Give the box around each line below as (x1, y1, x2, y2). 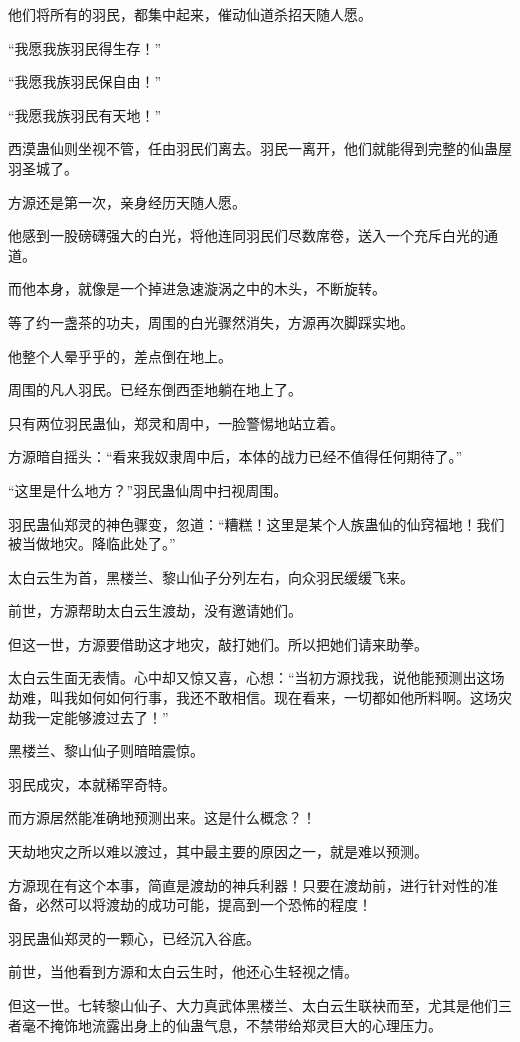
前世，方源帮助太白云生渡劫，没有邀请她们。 (8, 600, 302, 621)
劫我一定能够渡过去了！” (8, 706, 169, 727)
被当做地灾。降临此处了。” (8, 533, 176, 554)
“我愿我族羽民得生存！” (8, 37, 162, 58)
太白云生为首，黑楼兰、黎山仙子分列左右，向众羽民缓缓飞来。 (8, 566, 414, 587)
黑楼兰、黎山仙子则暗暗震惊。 (8, 740, 204, 761)
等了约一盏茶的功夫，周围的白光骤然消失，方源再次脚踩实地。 (8, 311, 414, 332)
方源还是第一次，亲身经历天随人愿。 (8, 191, 246, 212)
